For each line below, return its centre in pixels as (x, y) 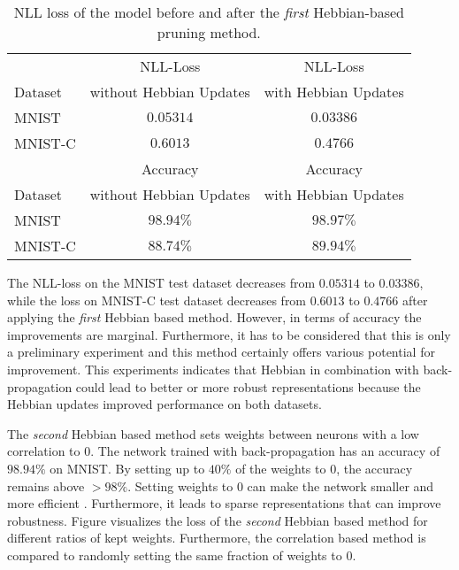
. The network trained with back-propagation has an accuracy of (265, 451)
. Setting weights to (180, 485)
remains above (46, 485)
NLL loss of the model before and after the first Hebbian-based (209, 12)
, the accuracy (375, 468)
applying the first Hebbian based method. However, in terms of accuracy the (214, 317)
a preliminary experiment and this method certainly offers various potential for (221, 352)
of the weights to (281, 468)
